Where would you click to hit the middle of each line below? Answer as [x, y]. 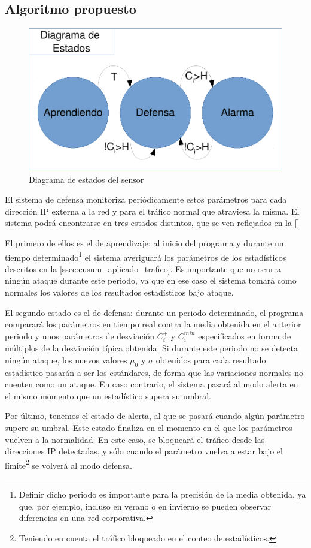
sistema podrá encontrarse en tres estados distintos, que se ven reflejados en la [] [152, 223]
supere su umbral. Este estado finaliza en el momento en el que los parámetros [149, 427]
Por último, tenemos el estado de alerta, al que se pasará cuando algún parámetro [155, 416]
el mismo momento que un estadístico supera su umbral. [108, 395]
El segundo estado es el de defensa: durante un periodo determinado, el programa [154, 312]
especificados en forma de [245, 335]
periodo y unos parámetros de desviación [80, 335]
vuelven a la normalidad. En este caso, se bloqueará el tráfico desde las [135, 439]
